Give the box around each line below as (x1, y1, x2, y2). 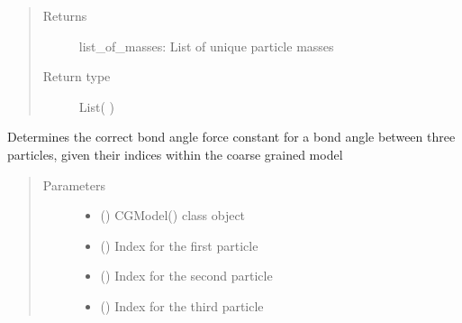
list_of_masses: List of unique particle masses (78, 36, 334, 55)
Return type (42, 67, 111, 86)
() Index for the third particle (100, 296, 264, 315)
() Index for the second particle (100, 266, 273, 285)
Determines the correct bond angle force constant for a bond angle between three (7, 127, 456, 146)
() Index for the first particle (100, 235, 258, 254)
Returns (42, 6, 87, 24)
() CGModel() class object (100, 206, 246, 225)
